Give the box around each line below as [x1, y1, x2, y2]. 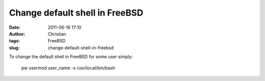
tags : [9, 38, 20, 44]
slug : [9, 44, 20, 51]
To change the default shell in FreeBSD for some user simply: [9, 54, 133, 60]
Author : [9, 31, 26, 37]
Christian [48, 31, 66, 37]
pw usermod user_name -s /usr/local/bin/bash [21, 65, 115, 71]
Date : [9, 24, 21, 30]
